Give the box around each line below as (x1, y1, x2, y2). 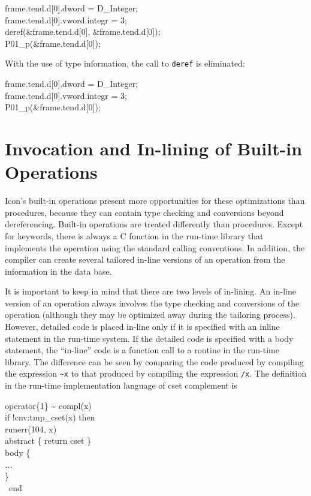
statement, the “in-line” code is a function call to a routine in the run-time (5, 344, 279, 356)
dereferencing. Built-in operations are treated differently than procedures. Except (5, 218, 303, 230)
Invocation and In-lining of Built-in (5, 136, 303, 160)
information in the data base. (5, 264, 112, 277)
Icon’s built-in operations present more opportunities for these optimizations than (5, 194, 305, 207)
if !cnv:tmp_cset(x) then (5, 411, 95, 423)
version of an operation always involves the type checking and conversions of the (5, 296, 300, 309)
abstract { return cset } (5, 434, 92, 447)
